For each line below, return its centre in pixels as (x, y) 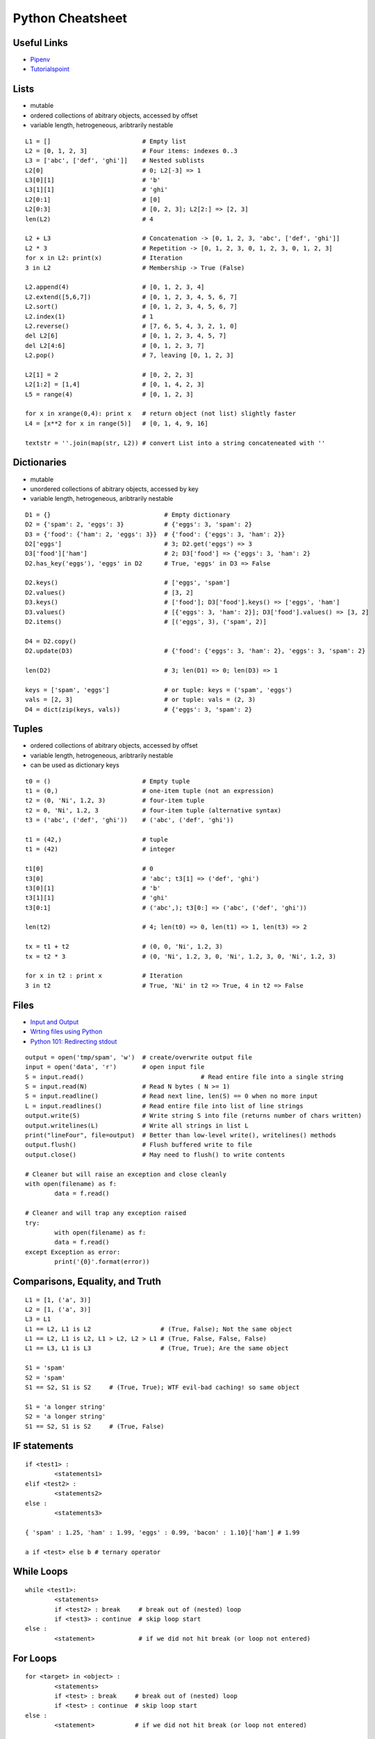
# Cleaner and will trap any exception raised (106, 1213)
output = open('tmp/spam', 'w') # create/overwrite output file (139, 1057)
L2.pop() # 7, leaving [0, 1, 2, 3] (130, 355)
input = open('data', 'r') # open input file (115, 1067)
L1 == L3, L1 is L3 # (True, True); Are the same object (157, 1348)
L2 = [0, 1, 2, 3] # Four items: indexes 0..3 (131, 151)
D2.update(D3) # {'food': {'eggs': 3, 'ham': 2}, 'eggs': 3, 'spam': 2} (195, 651)
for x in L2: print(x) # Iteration (104, 258)
